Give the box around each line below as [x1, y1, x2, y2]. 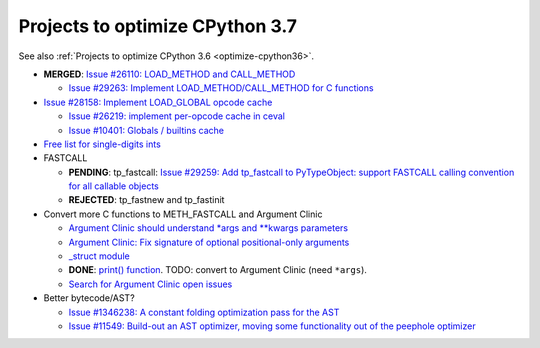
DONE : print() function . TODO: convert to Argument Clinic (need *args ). [68, 264, 367, 276]
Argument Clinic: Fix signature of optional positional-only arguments [68, 236, 350, 248]
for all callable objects [68, 180, 160, 192]
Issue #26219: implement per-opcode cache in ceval [68, 110, 285, 122]
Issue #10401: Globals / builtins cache [68, 124, 225, 136]
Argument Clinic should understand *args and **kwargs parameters [68, 222, 349, 234]
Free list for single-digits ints [43, 138, 162, 150]
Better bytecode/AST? [43, 292, 135, 304]
